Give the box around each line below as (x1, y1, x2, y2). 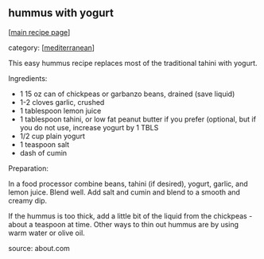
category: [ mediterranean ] (8, 43, 95, 52)
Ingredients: (8, 73, 48, 83)
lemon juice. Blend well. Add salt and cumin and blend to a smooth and (8, 187, 241, 197)
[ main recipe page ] (8, 27, 71, 37)
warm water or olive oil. (8, 228, 85, 238)
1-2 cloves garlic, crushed (19, 97, 105, 106)
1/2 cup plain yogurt (19, 131, 86, 141)
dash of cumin (19, 148, 68, 157)
